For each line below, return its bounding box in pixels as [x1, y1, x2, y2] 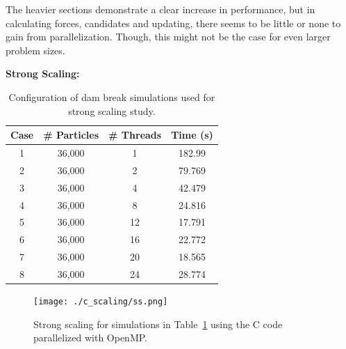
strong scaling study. [68, 103, 156, 118]
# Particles [43, 127, 99, 142]
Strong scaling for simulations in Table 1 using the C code [33, 316, 283, 331]
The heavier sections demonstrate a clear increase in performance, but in [6, 2, 315, 16]
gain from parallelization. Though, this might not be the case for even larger [6, 29, 331, 44]
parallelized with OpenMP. [33, 330, 147, 345]
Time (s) [171, 127, 213, 142]
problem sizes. [6, 42, 65, 57]
